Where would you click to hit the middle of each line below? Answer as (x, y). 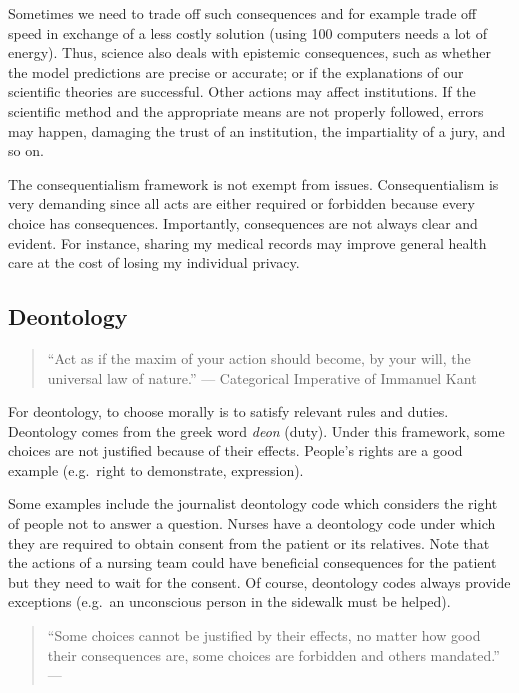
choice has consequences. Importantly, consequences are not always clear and (243, 222)
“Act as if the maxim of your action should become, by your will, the (259, 357)
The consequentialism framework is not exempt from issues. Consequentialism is (253, 183)
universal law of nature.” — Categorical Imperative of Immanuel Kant (262, 377)
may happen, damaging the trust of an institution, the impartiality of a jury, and (257, 130)
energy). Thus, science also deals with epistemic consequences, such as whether (249, 52)
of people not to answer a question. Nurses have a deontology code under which (252, 523)
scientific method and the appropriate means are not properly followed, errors (246, 110)
